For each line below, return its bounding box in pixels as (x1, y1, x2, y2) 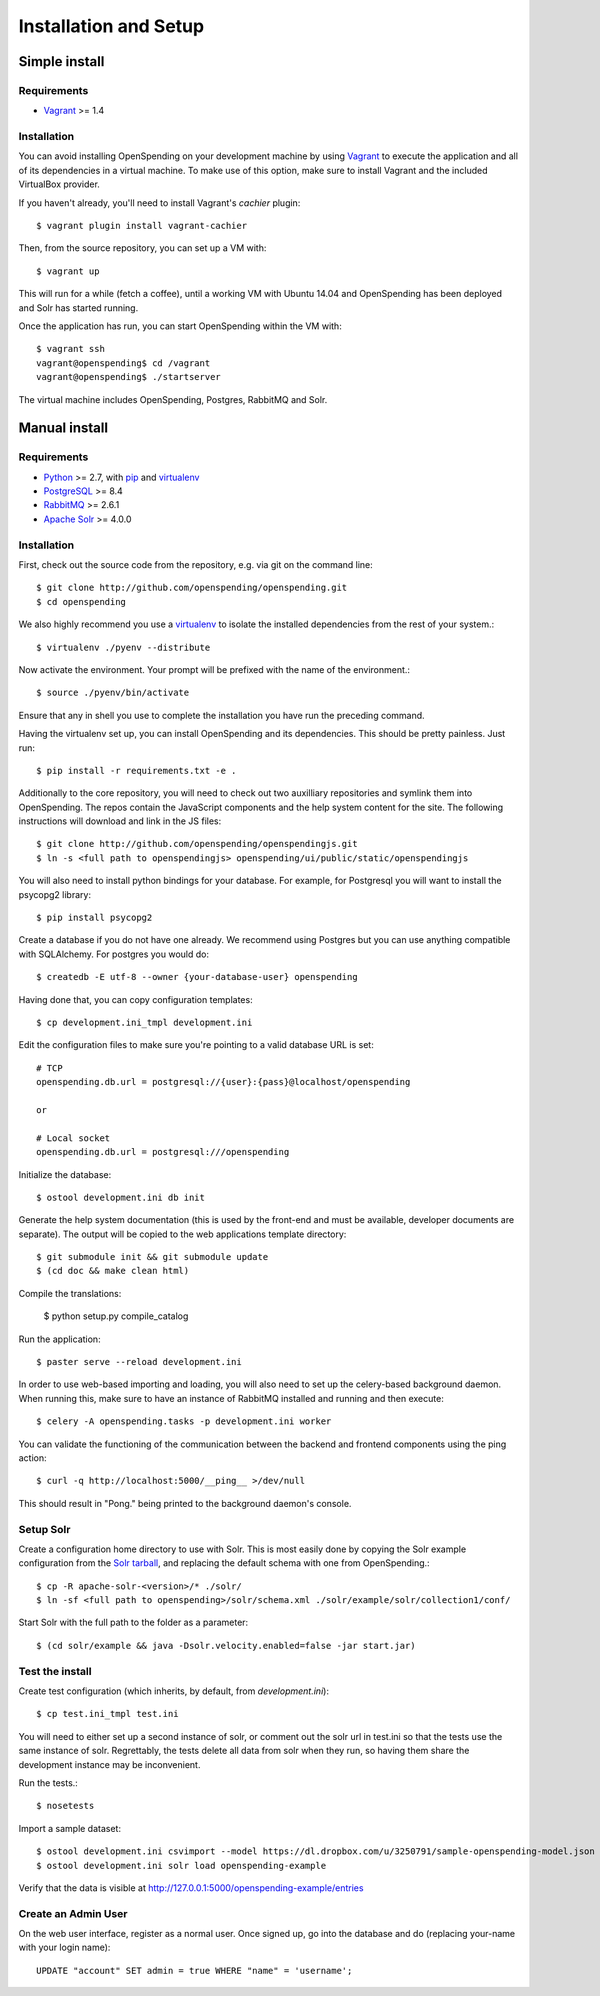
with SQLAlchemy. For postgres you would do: (18, 948, 210, 960)
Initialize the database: (18, 1168, 112, 1180)
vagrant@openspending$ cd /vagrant (36, 357, 211, 369)
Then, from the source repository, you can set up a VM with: (18, 242, 267, 254)
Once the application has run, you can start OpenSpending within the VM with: (18, 320, 342, 332)
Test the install (18, 1664, 92, 1678)
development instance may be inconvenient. (18, 1758, 201, 1770)
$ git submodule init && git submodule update (36, 1251, 269, 1263)
